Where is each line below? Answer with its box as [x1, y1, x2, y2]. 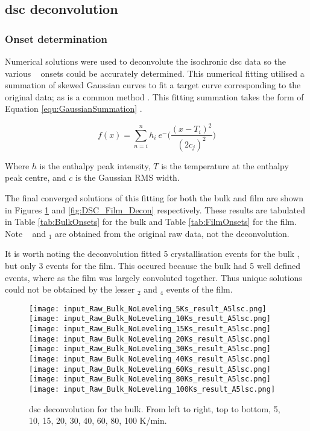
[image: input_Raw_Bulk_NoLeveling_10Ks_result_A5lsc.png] [29, 314, 271, 323]
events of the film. [166, 283, 233, 296]
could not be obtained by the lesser [5, 283, 135, 296]
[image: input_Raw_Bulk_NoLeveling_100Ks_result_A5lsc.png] [29, 385, 276, 394]
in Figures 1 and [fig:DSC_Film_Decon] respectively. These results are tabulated [5, 203, 305, 216]
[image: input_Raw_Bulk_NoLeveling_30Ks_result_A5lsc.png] [29, 345, 271, 354]
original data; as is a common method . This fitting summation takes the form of [5, 90, 304, 103]
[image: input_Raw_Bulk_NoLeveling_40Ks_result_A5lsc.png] [29, 355, 271, 364]
